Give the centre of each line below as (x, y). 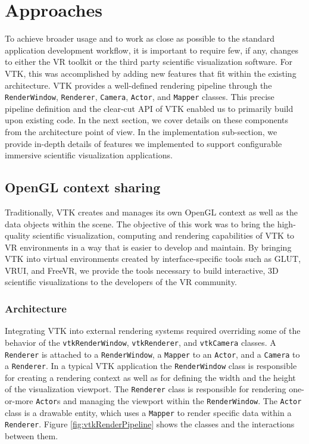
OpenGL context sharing (83, 187)
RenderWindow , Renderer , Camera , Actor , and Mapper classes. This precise (140, 97)
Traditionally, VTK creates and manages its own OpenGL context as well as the (151, 212)
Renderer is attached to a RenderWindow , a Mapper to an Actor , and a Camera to (152, 354)
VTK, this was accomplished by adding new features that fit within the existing (151, 73)
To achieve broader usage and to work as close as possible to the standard (140, 38)
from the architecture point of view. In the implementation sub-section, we (141, 131)
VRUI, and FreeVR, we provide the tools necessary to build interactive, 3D (142, 270)
